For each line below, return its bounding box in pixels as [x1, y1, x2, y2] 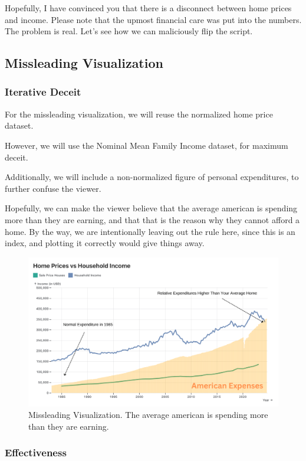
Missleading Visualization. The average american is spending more [28, 408, 268, 421]
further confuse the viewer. [5, 182, 101, 194]
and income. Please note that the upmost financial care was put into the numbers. [5, 13, 302, 25]
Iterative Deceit [5, 84, 81, 99]
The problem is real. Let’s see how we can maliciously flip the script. [5, 25, 253, 37]
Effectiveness [5, 445, 67, 460]
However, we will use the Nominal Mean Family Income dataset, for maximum [5, 139, 288, 151]
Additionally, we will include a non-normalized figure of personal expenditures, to [5, 171, 299, 183]
